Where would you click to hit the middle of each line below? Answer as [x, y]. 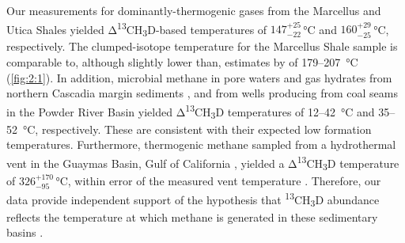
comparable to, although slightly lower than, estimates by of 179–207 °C [182, 61]
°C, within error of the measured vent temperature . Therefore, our [218, 180]
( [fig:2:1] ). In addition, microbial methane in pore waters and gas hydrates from [199, 77]
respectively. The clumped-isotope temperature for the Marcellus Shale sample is [202, 46]
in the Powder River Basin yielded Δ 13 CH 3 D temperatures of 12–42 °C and [191, 111]
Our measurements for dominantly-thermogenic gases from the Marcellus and [194, 10]
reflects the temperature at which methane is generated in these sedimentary [192, 216]
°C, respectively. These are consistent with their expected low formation [197, 129]
